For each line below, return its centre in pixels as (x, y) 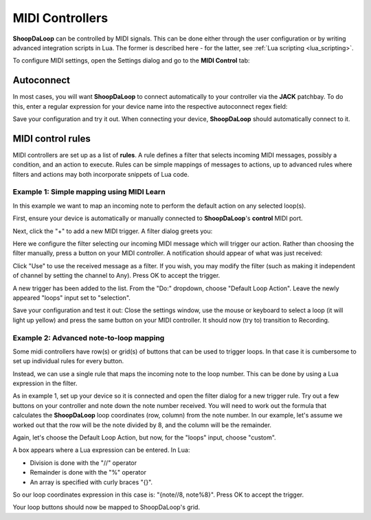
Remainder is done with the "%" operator (88, 473)
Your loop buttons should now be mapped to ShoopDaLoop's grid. (106, 507)
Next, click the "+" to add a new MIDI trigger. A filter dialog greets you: (113, 231)
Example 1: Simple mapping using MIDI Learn (89, 192)
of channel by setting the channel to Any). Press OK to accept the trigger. (116, 276)
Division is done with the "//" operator (83, 463)
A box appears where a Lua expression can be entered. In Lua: (101, 450)
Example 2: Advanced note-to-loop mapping (89, 338)
